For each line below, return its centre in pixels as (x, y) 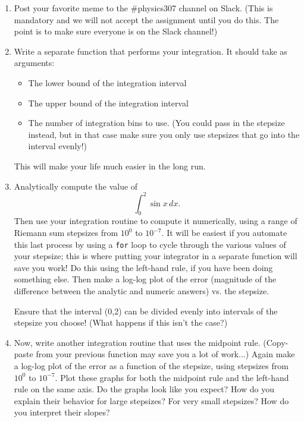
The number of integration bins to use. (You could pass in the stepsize (156, 123)
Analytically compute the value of (76, 186)
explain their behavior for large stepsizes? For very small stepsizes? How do (151, 400)
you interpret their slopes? (62, 412)
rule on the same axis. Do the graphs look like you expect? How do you (144, 389)
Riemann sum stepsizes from (66, 233)
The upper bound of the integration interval (108, 103)
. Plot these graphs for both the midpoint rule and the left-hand (172, 377)
